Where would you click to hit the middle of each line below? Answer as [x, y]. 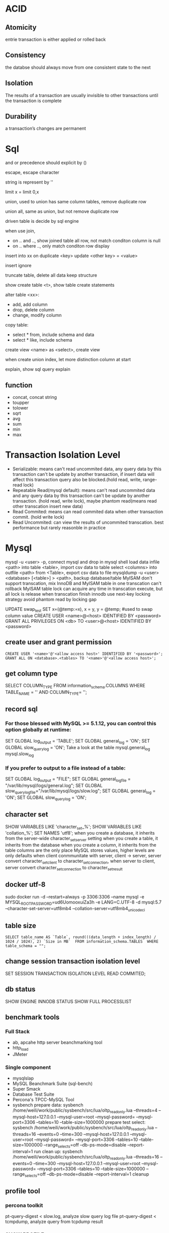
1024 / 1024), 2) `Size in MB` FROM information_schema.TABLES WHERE [82, 942]
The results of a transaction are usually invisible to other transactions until [82, 95]
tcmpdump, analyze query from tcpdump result [54, 1222]
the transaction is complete [33, 101]
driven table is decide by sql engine [42, 221]
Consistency [26, 55]
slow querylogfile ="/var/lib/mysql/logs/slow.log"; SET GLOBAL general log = [80, 792]
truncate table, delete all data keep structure [51, 275]
